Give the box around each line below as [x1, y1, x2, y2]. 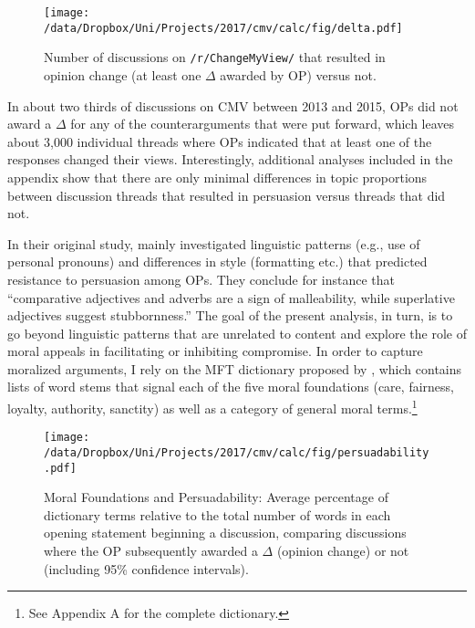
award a [7, 114, 52, 133]
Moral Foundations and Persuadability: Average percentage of [44, 487, 388, 507]
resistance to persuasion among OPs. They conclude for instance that [7, 269, 396, 288]
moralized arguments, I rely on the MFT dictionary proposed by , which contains [7, 359, 462, 378]
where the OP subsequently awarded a [44, 541, 258, 560]
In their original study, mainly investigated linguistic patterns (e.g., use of [7, 234, 420, 253]
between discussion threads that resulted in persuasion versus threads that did [7, 185, 446, 204]
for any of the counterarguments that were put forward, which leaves [70, 114, 455, 133]
